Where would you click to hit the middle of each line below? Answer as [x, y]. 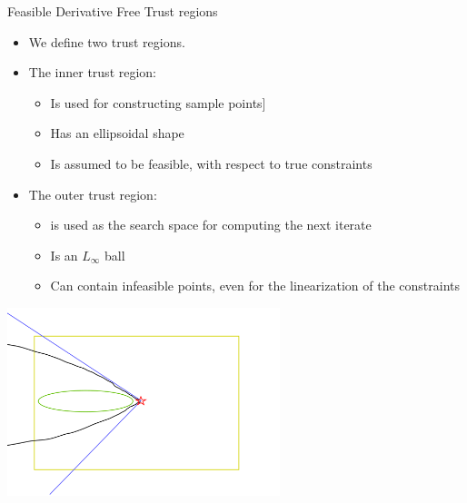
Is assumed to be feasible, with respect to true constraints [211, 163]
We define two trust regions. [107, 41]
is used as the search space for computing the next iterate [211, 225]
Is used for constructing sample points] [158, 102]
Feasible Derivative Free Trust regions [113, 11]
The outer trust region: [93, 194]
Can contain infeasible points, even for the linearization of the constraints [255, 286]
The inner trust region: [93, 72]
